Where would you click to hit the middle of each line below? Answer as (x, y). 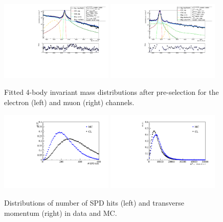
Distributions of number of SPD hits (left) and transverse (94, 203)
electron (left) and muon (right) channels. (69, 102)
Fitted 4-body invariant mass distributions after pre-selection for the (111, 92)
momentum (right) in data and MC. (61, 213)
